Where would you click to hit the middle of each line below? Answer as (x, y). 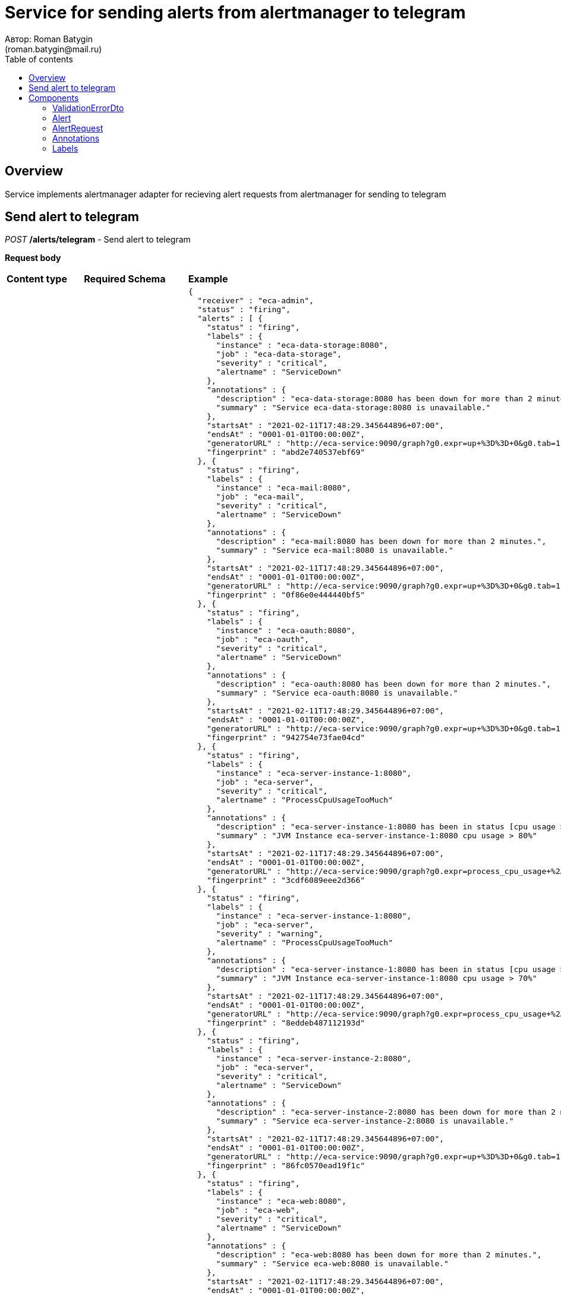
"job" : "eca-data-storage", (279, 354)
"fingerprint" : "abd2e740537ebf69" (286, 452)
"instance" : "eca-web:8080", (281, 1201)
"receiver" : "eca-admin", (256, 301)
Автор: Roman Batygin (49, 39)
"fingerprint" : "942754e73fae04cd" (286, 738)
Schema (147, 279)
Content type (37, 279)
